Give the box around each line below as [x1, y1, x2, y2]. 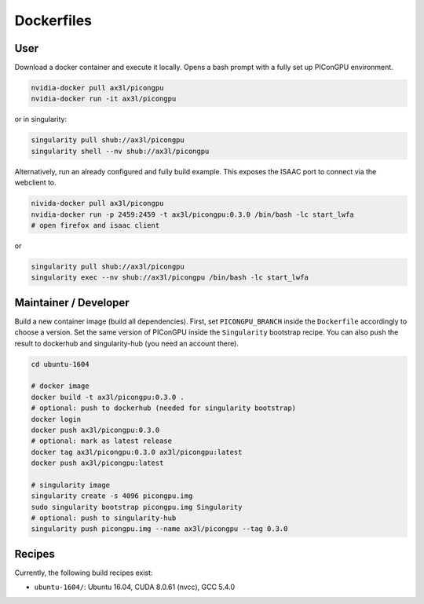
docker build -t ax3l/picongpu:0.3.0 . [31, 393, 185, 401]
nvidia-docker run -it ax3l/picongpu [31, 94, 177, 104]
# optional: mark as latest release [31, 437, 173, 445]
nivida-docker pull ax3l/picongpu [31, 199, 164, 208]
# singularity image [31, 480, 110, 489]
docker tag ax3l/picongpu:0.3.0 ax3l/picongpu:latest [31, 448, 243, 456]
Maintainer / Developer [14, 295, 130, 309]
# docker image [31, 382, 90, 390]
